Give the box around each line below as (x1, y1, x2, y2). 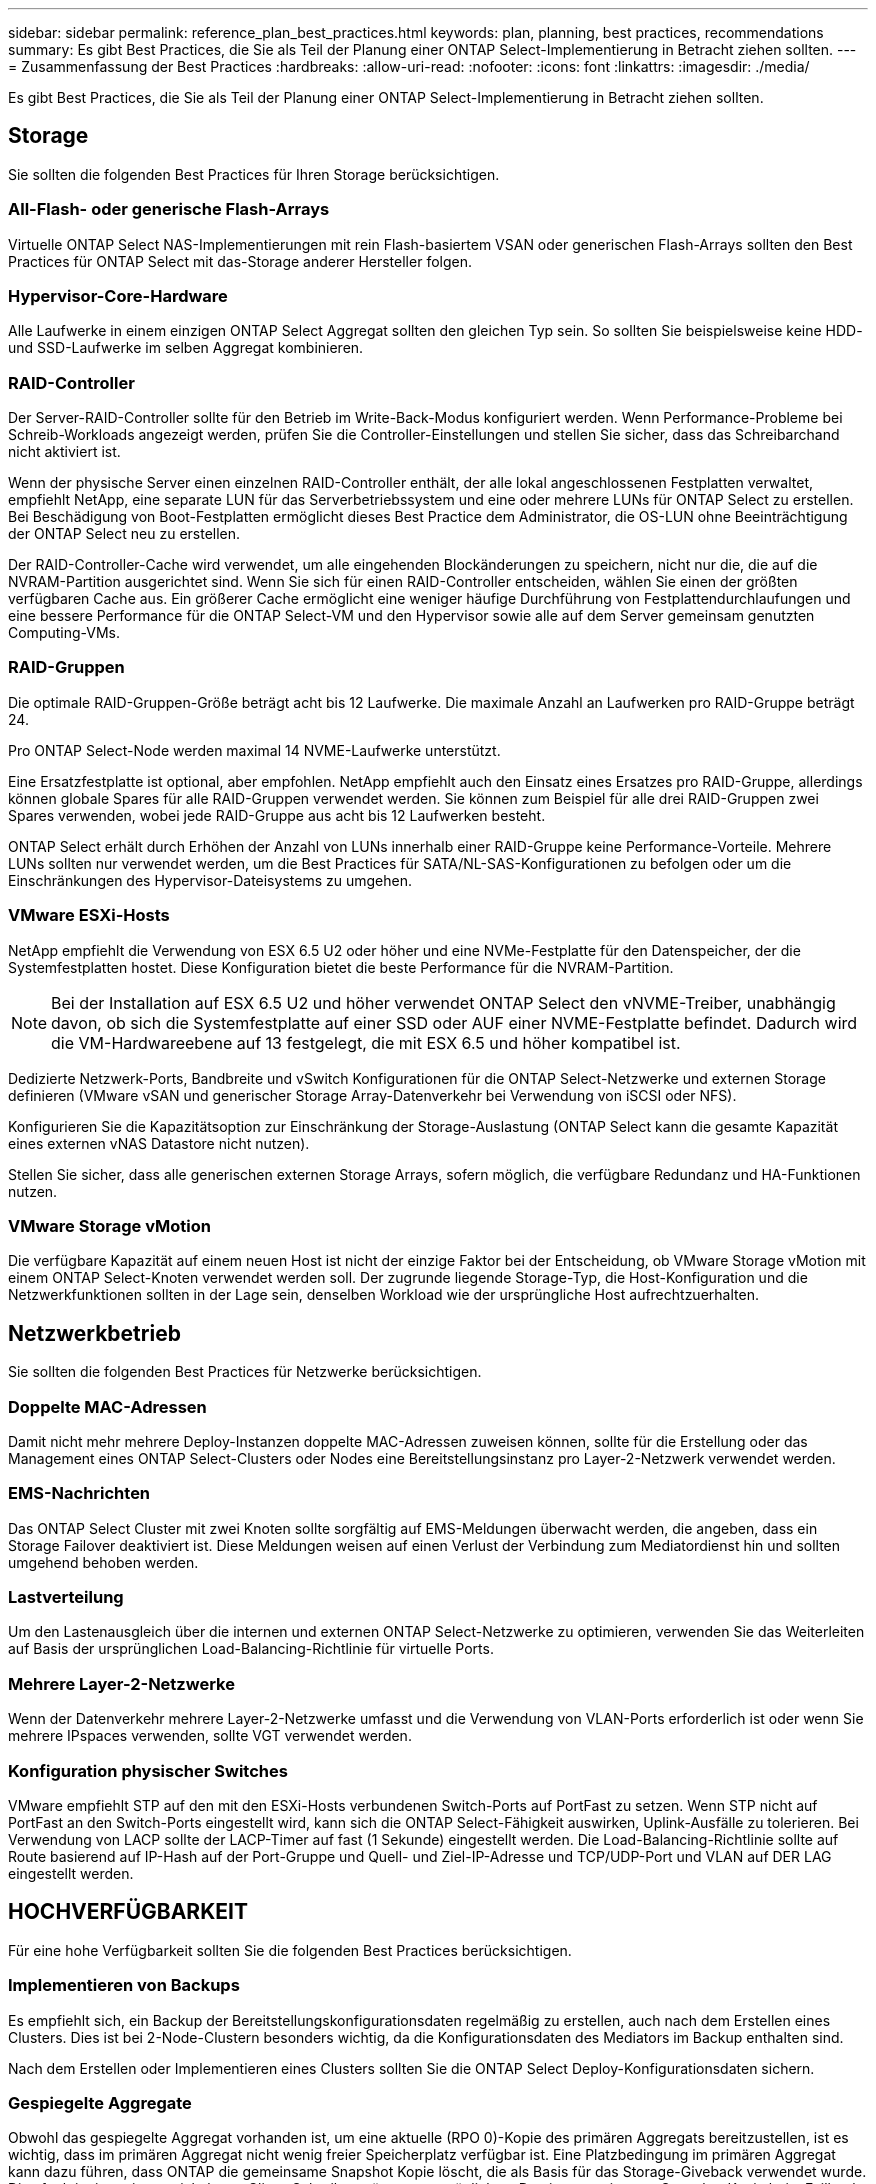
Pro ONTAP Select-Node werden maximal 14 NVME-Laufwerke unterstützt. (8, 741, 501, 759)
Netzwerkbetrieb (8, 1320, 181, 1346)
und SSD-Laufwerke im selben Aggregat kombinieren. (8, 339, 364, 357)
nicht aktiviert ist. (8, 443, 121, 461)
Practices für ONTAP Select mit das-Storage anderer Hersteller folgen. (8, 252, 472, 270)
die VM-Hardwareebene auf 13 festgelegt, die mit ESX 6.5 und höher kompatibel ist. (51, 1032, 681, 1053)
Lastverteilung (8, 1587, 124, 1608)
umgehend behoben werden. (8, 1553, 199, 1571)
